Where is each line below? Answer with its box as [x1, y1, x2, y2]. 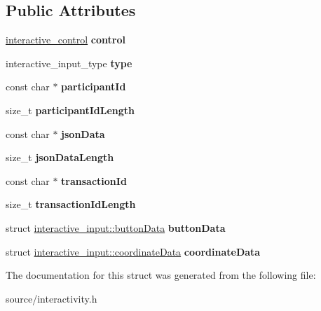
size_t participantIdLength [6, 102, 135, 117]
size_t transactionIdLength [6, 197, 136, 212]
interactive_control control [6, 32, 125, 47]
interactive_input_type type [6, 55, 132, 70]
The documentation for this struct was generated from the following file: [6, 268, 316, 282]
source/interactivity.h [6, 291, 97, 305]
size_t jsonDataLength [6, 150, 114, 165]
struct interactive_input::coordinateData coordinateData [6, 244, 261, 258]
